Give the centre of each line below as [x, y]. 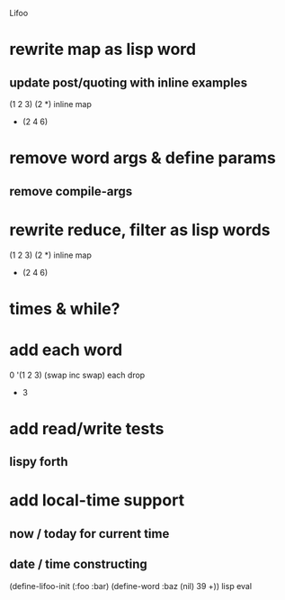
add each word [66, 350]
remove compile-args [71, 191]
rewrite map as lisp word [102, 50]
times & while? [65, 309]
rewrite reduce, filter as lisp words [140, 230]
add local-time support [97, 500]
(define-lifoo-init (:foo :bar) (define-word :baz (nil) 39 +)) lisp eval [131, 586]
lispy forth [39, 462]
